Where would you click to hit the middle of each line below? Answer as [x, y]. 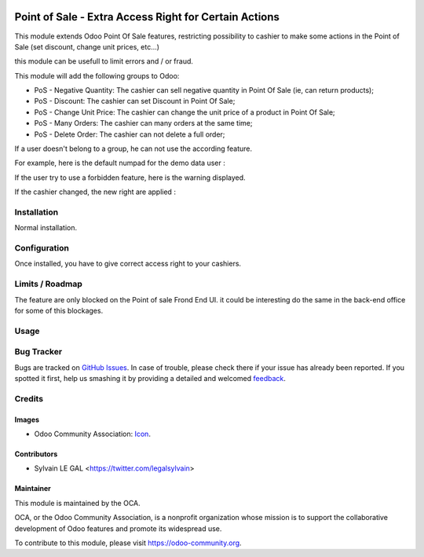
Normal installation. [46, 228]
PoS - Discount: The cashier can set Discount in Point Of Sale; [135, 101]
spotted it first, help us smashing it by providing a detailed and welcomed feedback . [150, 379]
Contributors [36, 454]
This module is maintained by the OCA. [77, 503]
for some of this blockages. [59, 311]
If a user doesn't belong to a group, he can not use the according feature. [133, 148]
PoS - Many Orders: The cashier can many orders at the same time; [143, 123]
